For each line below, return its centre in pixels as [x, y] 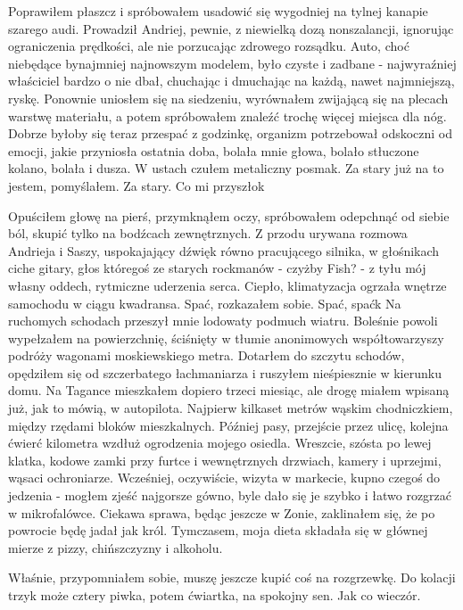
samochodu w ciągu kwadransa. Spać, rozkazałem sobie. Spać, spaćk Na [205, 303]
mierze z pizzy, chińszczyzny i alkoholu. [116, 547]
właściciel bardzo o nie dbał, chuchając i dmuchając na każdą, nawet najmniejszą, [231, 81]
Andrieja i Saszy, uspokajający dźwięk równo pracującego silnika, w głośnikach [224, 250]
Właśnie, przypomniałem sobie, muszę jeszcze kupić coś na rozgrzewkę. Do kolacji [232, 577]
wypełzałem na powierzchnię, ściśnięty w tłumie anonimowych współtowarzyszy [226, 338]
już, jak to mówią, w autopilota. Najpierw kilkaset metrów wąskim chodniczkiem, [231, 408]
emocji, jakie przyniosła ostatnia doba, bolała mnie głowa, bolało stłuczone [214, 150]
